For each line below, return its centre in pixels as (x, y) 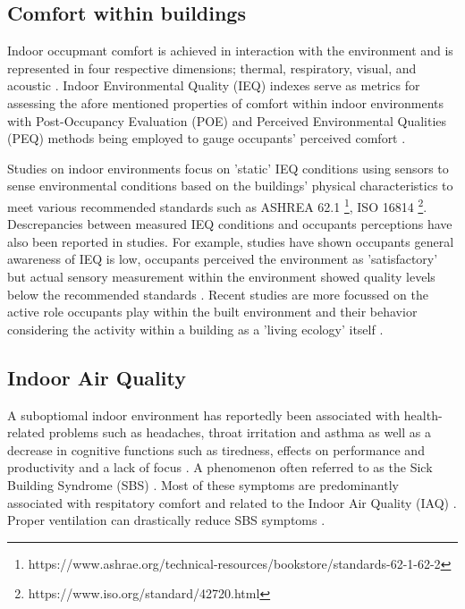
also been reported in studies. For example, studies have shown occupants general (231, 241)
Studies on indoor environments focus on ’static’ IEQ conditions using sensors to (228, 168)
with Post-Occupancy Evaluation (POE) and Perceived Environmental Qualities (227, 120)
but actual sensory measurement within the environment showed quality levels (221, 276)
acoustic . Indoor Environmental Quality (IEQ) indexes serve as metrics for (214, 85)
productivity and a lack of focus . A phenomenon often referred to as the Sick (220, 467)
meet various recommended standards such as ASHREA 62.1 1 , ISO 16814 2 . (217, 205)
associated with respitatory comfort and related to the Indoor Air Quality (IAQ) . (232, 502)
